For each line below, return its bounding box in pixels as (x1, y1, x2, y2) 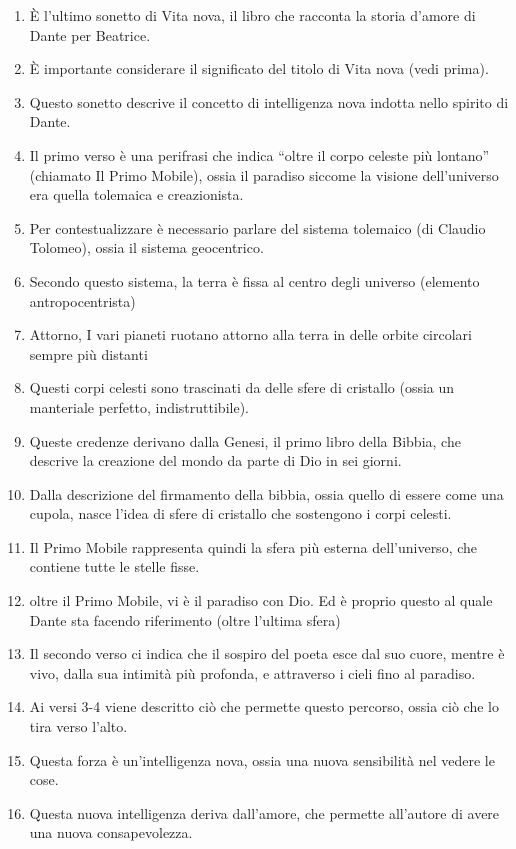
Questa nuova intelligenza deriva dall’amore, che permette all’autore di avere (29, 802, 500, 823)
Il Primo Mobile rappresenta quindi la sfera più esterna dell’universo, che (29, 536, 478, 557)
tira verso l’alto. (29, 716, 128, 737)
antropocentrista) (29, 290, 136, 311)
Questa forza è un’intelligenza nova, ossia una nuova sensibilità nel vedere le (29, 749, 495, 770)
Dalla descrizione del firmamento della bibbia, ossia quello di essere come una (29, 483, 504, 504)
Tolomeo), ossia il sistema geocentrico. (29, 237, 264, 258)
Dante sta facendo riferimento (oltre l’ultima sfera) (29, 609, 341, 630)
